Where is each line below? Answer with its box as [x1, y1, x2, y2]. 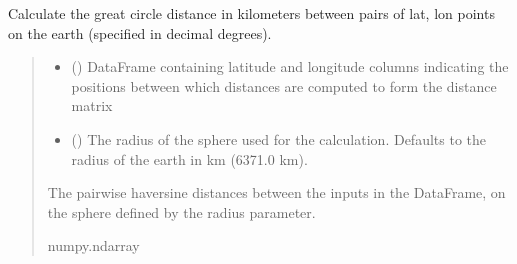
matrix [71, 95, 113, 116]
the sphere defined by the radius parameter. [47, 201, 316, 222]
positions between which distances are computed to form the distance [71, 75, 497, 96]
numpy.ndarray [47, 235, 140, 256]
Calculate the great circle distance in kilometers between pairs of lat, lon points [8, 3, 495, 23]
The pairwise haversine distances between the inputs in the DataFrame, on [47, 182, 506, 203]
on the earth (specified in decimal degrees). [8, 22, 272, 43]
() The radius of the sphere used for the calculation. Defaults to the [71, 128, 486, 149]
